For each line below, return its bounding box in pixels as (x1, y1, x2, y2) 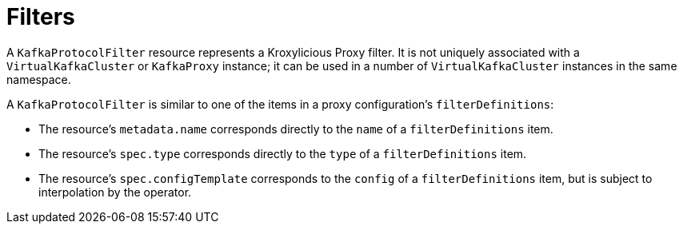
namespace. (6, 72, 71, 86)
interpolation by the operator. (38, 184, 192, 199)
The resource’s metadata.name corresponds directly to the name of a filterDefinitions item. (38, 121, 553, 136)
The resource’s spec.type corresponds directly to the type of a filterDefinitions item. (38, 146, 527, 161)
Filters (6, 3, 75, 30)
